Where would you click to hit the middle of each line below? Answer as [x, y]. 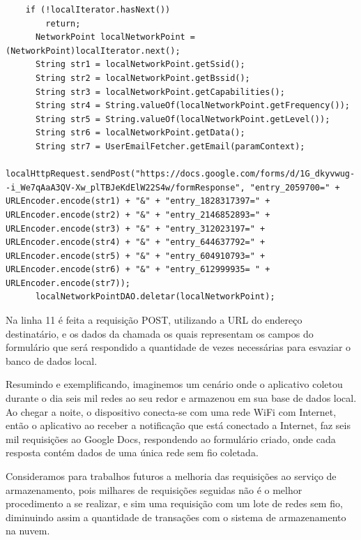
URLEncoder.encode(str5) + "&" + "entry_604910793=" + [136, 256]
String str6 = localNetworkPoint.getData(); [140, 133]
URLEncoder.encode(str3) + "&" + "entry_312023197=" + [136, 228]
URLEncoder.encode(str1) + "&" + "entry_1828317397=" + [138, 201]
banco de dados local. [52, 360]
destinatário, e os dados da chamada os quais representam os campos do [160, 333]
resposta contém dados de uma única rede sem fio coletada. [132, 452]
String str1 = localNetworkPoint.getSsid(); [140, 65]
